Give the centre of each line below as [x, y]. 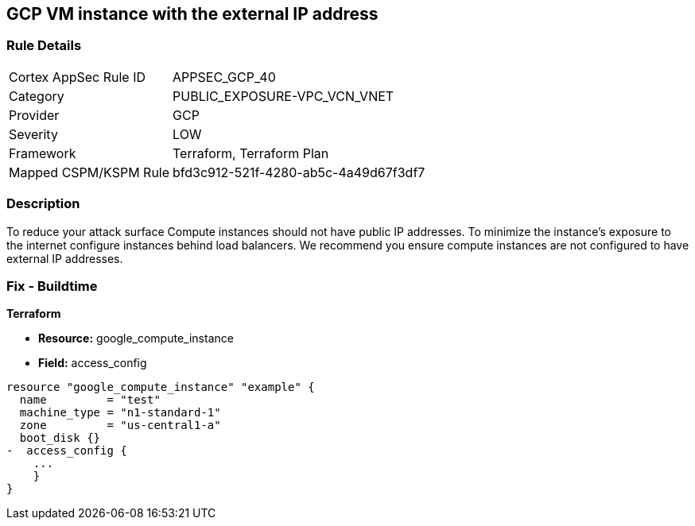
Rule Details [44, 46]
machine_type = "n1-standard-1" [120, 413]
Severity [33, 134]
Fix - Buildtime [52, 286]
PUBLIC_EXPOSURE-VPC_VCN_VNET [283, 96]
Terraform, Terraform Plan [251, 153]
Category [37, 96]
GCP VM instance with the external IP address [192, 14]
